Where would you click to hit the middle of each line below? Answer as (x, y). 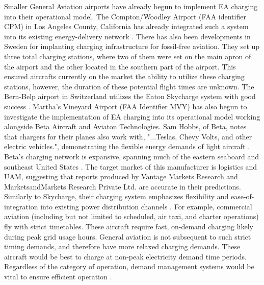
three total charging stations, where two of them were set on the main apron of (128, 56)
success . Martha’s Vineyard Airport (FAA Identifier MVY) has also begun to (126, 106)
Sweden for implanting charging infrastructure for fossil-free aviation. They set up (132, 46)
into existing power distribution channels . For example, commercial (146, 206)
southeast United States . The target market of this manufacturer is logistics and (131, 166)
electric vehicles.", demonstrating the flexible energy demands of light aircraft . (127, 146)
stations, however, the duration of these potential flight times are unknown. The (129, 86)
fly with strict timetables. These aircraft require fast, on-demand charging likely (129, 227)
